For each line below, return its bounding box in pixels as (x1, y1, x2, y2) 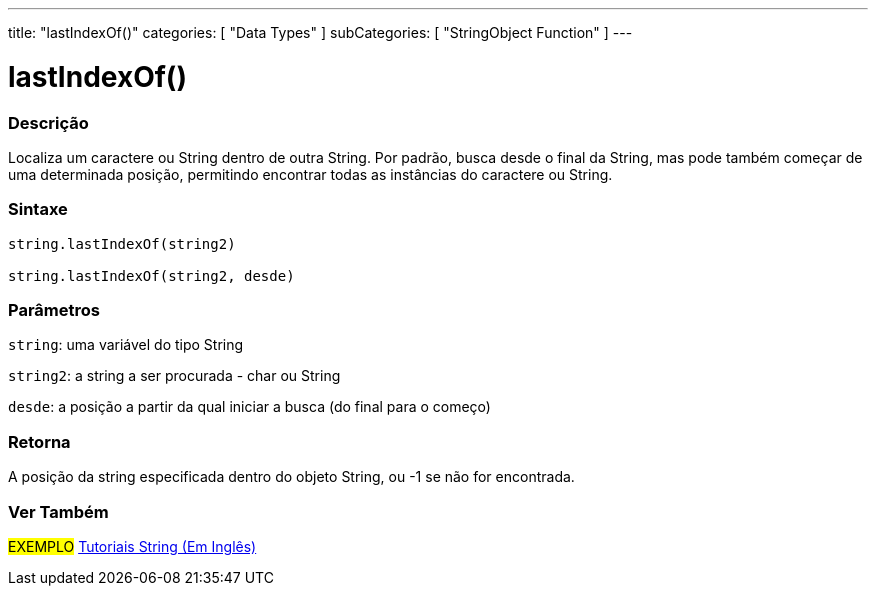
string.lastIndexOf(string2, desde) (8, 267, 295, 284)
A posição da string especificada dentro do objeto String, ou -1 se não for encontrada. (8, 468, 575, 486)
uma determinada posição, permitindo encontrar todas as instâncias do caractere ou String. (8, 165, 613, 183)
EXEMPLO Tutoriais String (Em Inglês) (8, 537, 257, 555)
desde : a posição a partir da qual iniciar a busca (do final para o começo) (8, 398, 491, 416)
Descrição (8, 112, 89, 133)
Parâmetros (8, 300, 100, 320)
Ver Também (8, 501, 109, 522)
